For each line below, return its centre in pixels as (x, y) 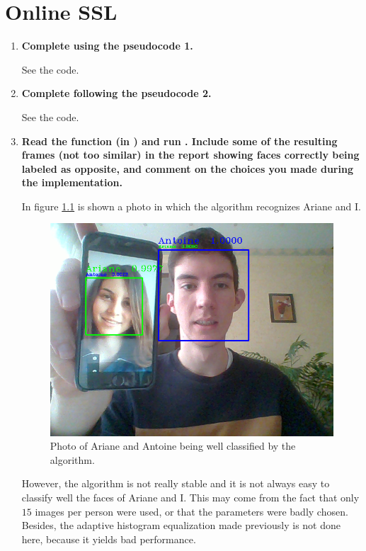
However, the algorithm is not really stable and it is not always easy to (176, 483)
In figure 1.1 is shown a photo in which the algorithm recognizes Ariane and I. (191, 206)
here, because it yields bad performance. (109, 539)
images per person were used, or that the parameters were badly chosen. (191, 511)
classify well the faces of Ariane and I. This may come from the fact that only (190, 497)
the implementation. (72, 182)
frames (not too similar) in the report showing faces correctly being (190, 155)
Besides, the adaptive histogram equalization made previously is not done (181, 525)
